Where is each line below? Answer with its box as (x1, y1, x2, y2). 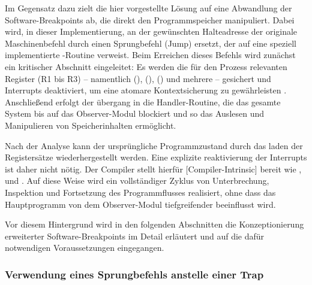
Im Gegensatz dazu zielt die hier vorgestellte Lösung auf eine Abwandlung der (5, 2, 292, 14)
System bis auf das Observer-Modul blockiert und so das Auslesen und (5, 107, 265, 120)
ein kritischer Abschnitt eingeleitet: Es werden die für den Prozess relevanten (5, 60, 287, 72)
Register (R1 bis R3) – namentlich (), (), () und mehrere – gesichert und (5, 72, 271, 84)
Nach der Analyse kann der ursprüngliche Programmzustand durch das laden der (5, 139, 303, 151)
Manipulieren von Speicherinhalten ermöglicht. (5, 119, 176, 131)
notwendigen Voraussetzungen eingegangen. (5, 241, 164, 254)
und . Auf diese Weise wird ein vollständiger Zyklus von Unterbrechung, (5, 174, 269, 187)
